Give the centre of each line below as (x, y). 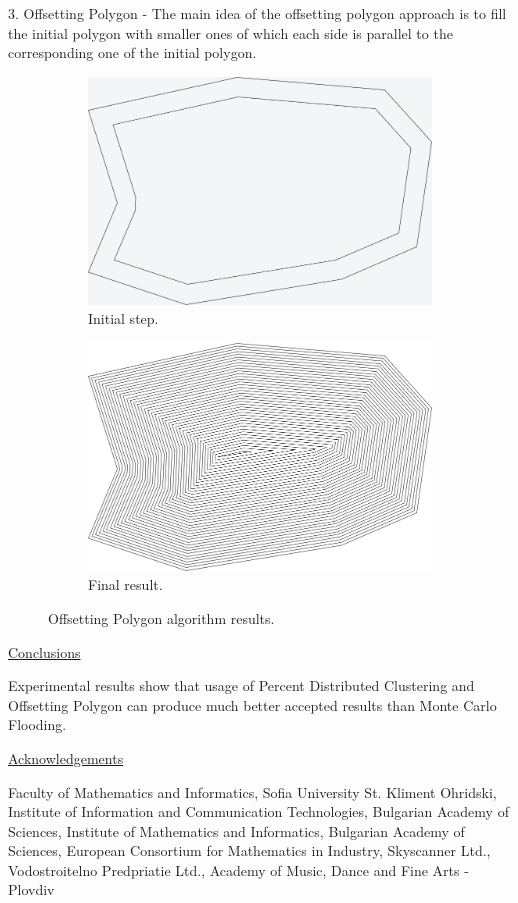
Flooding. (37, 724)
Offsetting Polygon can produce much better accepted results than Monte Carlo (252, 704)
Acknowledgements (66, 757)
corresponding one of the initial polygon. (132, 52)
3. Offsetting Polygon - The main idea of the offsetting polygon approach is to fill (257, 13)
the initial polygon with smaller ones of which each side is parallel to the (230, 32)
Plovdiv (31, 889)
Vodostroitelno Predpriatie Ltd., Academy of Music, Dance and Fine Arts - (238, 869)
